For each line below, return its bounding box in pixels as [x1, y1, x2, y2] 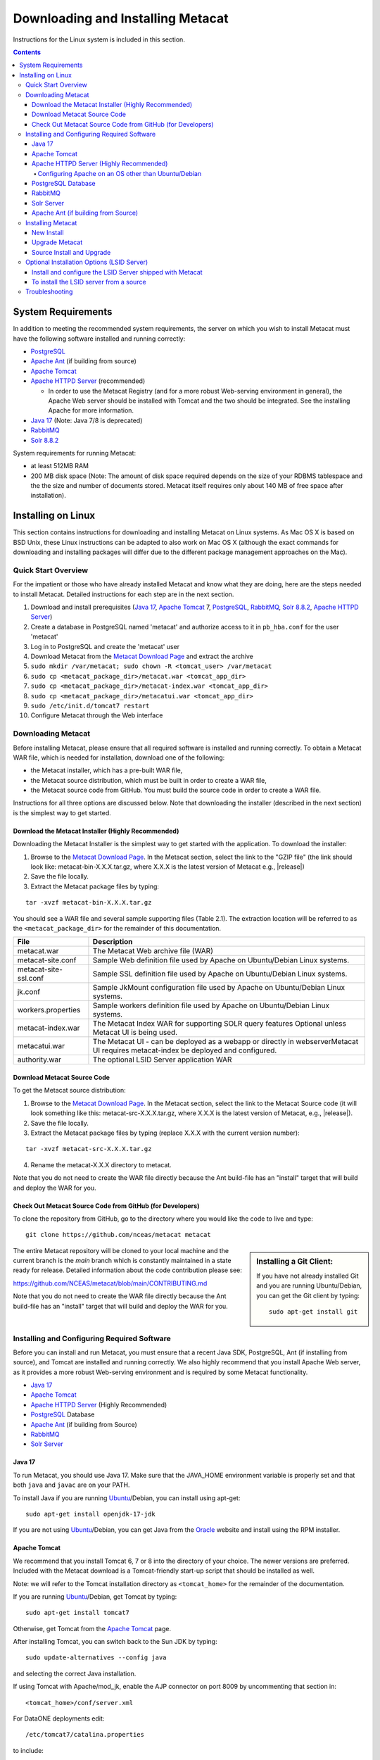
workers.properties [17, 1005, 81, 1015]
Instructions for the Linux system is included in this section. [13, 35, 186, 44]
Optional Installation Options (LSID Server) [25, 258, 148, 267]
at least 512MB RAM [30, 462, 89, 470]
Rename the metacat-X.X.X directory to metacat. [30, 1160, 172, 1169]
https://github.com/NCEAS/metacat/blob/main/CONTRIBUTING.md [13, 1278, 208, 1288]
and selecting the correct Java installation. [13, 1669, 137, 1678]
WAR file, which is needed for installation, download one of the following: [13, 753, 225, 762]
